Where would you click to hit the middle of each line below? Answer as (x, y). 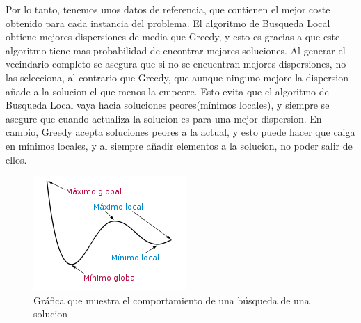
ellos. (16, 159)
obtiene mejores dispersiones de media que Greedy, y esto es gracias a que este (173, 37)
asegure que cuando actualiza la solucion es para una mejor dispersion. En (164, 118)
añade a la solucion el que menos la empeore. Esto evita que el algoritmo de (167, 91)
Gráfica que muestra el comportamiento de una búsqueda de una (171, 300)
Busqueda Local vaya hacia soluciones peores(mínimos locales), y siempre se (168, 105)
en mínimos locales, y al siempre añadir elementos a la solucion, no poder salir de (179, 145)
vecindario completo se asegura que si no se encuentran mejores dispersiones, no (176, 64)
